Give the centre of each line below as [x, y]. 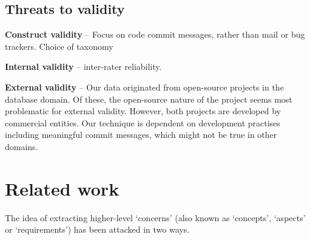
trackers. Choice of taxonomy [59, 46]
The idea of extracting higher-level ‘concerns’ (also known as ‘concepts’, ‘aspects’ [155, 217]
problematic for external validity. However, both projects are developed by [143, 111]
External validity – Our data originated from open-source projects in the [144, 87]
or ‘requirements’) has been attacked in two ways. [97, 229]
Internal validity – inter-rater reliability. [83, 67]
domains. [22, 146]
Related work [62, 188]
